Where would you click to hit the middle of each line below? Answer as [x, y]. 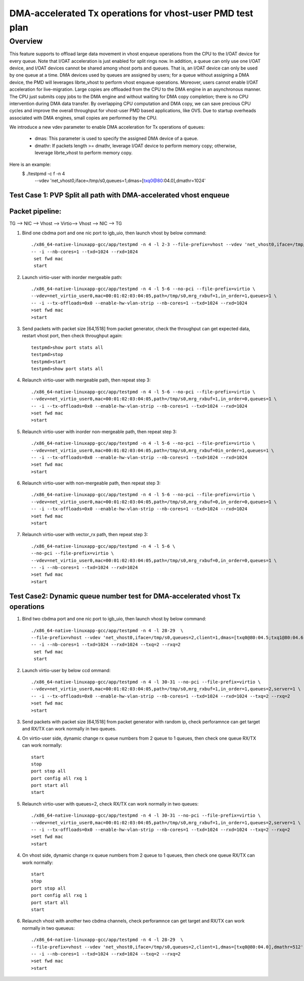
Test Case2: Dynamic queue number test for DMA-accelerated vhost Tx [125, 596]
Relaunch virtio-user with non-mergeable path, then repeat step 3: [91, 483]
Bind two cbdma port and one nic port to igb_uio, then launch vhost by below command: [114, 619]
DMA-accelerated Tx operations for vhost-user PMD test [131, 13]
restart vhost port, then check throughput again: [72, 336]
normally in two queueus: [49, 928]
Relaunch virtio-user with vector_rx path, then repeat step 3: [85, 535]
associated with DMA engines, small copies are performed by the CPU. [83, 118]
